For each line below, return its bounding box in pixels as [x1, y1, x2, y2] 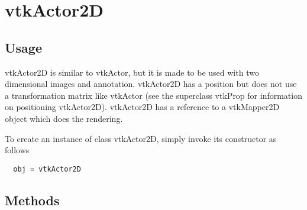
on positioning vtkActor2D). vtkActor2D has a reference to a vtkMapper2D [5, 101, 280, 113]
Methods [5, 190, 60, 209]
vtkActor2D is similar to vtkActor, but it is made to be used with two [5, 66, 259, 78]
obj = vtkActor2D [13, 164, 81, 173]
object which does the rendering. [5, 112, 123, 124]
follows [5, 144, 30, 156]
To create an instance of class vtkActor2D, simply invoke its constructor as [5, 132, 277, 144]
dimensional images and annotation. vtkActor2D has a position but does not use [5, 77, 297, 90]
